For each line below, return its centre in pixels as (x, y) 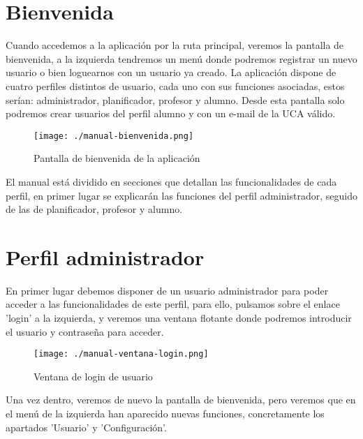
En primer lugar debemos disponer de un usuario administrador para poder (167, 290)
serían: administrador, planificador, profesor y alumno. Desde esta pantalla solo (175, 99)
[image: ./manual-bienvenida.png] (114, 136)
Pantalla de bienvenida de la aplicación (117, 158)
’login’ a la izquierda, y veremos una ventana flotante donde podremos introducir (179, 318)
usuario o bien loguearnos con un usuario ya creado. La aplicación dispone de (171, 72)
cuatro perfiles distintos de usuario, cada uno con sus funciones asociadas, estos (175, 85)
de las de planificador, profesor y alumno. (94, 209)
